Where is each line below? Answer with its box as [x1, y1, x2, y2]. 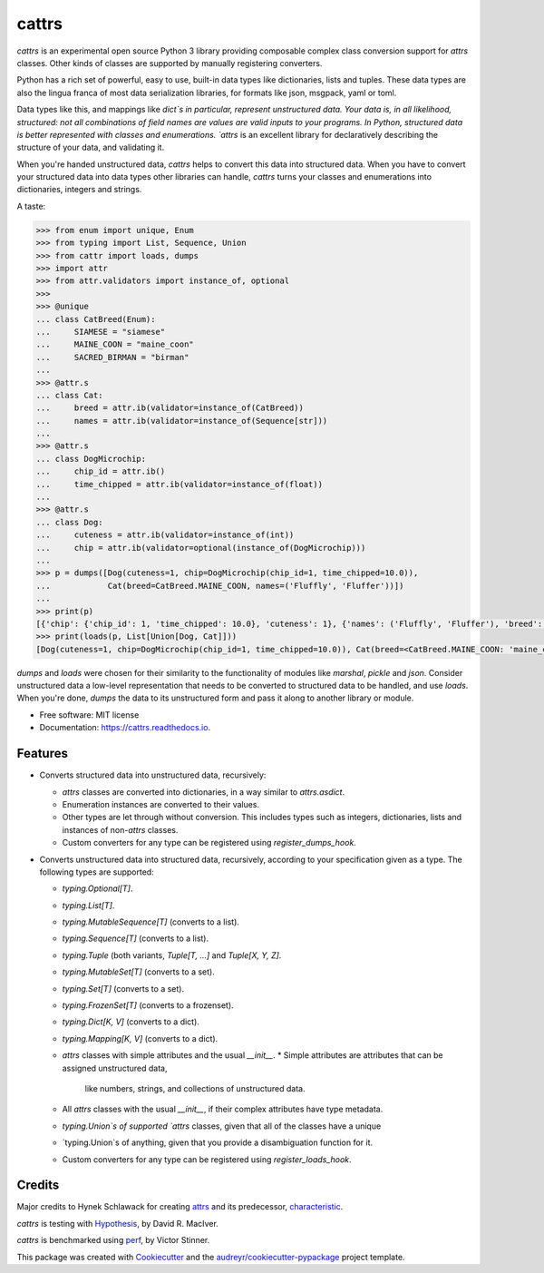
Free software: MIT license [39, 709, 140, 720]
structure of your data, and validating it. [16, 142, 165, 153]
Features [16, 746, 68, 761]
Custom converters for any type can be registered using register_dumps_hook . [62, 837, 357, 848]
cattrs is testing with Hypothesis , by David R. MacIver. [16, 1218, 219, 1229]
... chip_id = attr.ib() [35, 466, 166, 476]
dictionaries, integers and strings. [16, 184, 142, 195]
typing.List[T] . [62, 899, 115, 911]
